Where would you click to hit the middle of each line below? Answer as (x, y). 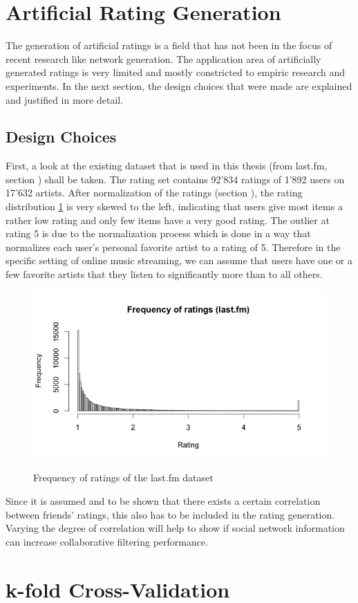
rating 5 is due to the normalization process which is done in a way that (158, 233)
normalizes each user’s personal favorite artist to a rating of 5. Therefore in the (173, 247)
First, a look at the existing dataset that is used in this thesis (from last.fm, (167, 166)
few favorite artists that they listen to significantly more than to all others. (164, 274)
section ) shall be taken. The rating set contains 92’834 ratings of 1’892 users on (175, 179)
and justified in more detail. (65, 99)
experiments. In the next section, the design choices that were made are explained (179, 85)
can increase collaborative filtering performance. (107, 541)
